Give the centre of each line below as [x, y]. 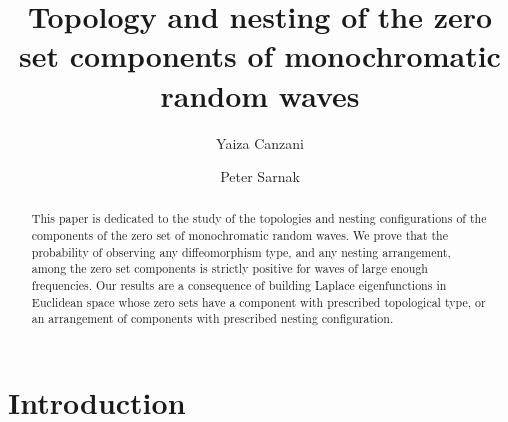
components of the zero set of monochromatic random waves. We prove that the [239, 235]
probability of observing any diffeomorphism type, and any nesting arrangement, [241, 251]
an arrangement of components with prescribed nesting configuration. [212, 318]
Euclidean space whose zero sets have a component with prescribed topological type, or [258, 301]
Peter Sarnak [260, 176]
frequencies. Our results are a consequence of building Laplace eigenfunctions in [239, 285]
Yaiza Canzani [260, 142]
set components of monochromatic [260, 55]
